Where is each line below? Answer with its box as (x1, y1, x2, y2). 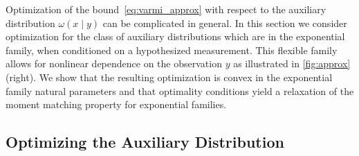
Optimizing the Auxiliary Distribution (6, 131, 284, 153)
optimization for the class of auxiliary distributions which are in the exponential (6, 29, 345, 44)
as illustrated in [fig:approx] (233, 56, 351, 71)
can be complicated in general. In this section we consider (102, 15, 347, 30)
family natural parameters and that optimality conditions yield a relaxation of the (6, 83, 354, 98)
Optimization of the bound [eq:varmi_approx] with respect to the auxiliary (6, 2, 326, 16)
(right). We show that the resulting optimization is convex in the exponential (6, 69, 333, 84)
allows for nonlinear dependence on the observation (6, 56, 222, 71)
